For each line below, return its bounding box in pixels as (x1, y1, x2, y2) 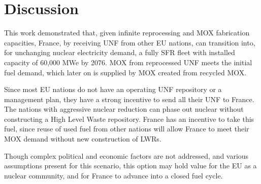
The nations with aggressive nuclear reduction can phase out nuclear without (4, 104, 244, 114)
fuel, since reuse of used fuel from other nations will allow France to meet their (4, 123, 249, 134)
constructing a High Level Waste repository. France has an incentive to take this (4, 113, 254, 124)
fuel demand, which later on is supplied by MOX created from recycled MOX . (4, 67, 247, 77)
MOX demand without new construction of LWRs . (4, 133, 161, 144)
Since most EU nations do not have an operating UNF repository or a (4, 84, 222, 95)
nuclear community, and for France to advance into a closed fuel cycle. (4, 170, 223, 180)
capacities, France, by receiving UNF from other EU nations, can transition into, (4, 37, 255, 48)
